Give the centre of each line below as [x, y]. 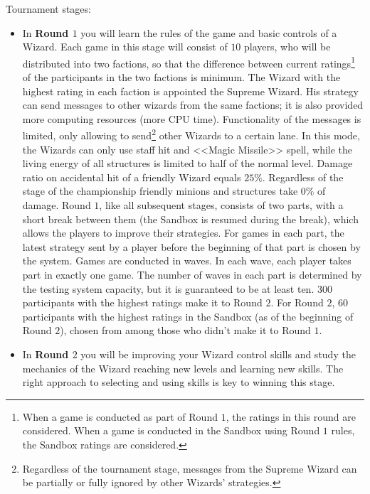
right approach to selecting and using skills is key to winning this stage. [179, 382]
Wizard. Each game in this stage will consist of [125, 47]
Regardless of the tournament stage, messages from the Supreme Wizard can [190, 468]
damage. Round [57, 205]
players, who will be [287, 47]
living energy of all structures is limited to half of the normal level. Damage [187, 163]
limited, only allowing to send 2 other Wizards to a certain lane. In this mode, [191, 134]
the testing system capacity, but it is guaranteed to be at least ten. [168, 288]
